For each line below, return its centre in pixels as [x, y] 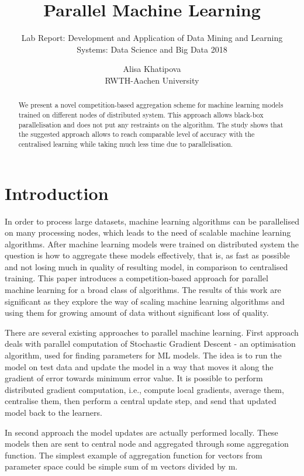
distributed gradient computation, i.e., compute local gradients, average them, [144, 389]
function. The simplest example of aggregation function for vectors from [134, 455]
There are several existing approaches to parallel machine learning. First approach [152, 332]
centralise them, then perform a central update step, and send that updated [141, 401]
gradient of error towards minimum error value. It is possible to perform [134, 378]
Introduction [57, 193]
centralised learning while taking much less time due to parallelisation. [126, 144]
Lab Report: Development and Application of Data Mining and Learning [152, 38]
